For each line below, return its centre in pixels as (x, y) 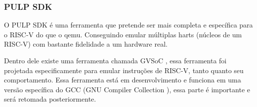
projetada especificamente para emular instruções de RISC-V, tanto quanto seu (124, 70)
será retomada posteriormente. (50, 99)
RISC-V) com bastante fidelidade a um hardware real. (86, 44)
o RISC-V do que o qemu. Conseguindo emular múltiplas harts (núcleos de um (123, 34)
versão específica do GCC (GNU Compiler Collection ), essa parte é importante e (127, 89)
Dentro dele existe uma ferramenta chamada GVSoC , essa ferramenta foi (115, 60)
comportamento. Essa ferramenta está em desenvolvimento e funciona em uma (123, 80)
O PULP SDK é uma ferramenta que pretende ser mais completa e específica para (128, 25)
